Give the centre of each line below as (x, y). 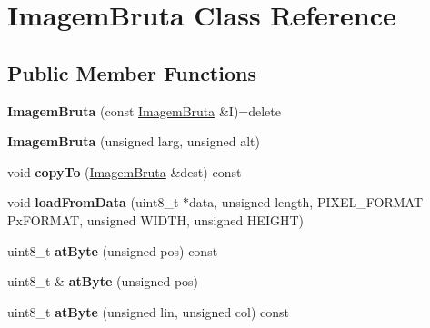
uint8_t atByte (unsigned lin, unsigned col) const (149, 311)
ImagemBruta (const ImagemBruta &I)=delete (144, 110)
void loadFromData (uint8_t (93, 202)
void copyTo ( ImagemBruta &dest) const (125, 171)
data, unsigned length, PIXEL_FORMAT (306, 202)
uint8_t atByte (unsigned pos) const (113, 250)
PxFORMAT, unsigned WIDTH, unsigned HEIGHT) (155, 219)
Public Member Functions (132, 72)
